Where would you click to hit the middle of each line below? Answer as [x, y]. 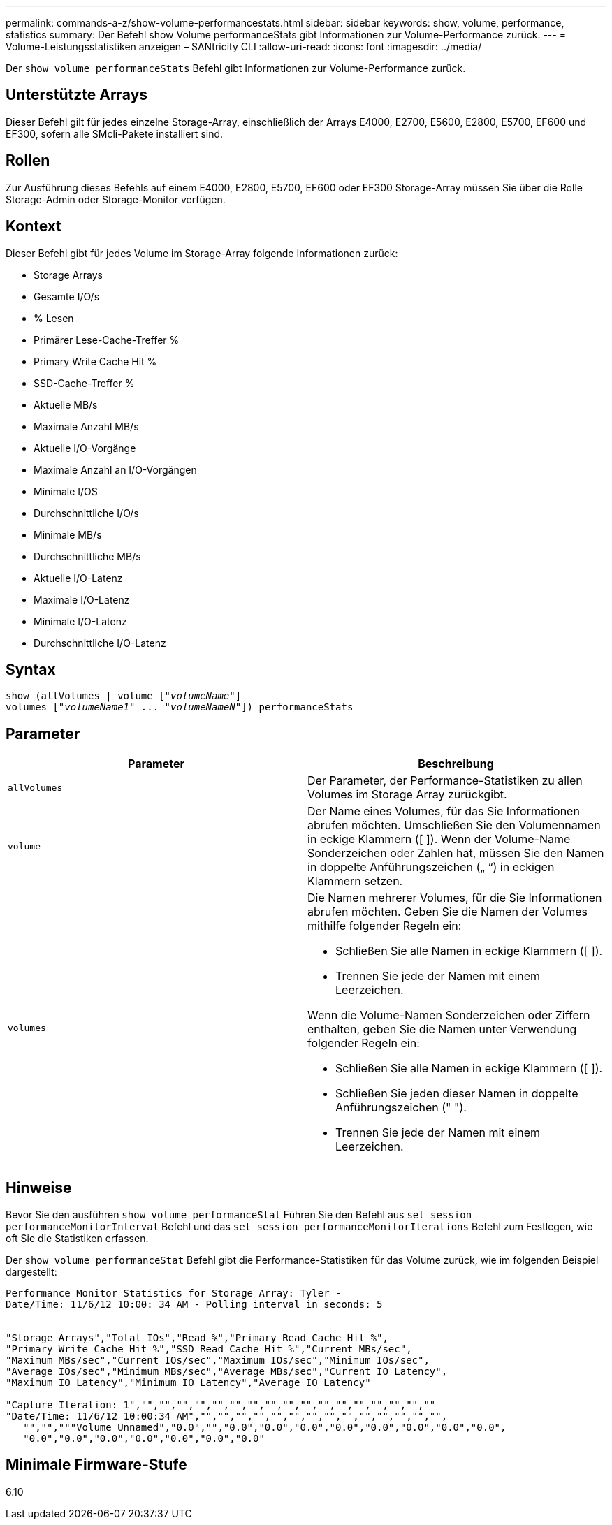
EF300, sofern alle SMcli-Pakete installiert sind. [115, 133]
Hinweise [39, 1188]
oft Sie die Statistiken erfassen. [77, 1239]
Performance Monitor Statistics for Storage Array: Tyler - [174, 1293]
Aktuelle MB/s [66, 404]
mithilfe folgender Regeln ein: [385, 926]
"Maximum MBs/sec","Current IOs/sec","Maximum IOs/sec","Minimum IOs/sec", [218, 1360]
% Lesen [54, 318]
